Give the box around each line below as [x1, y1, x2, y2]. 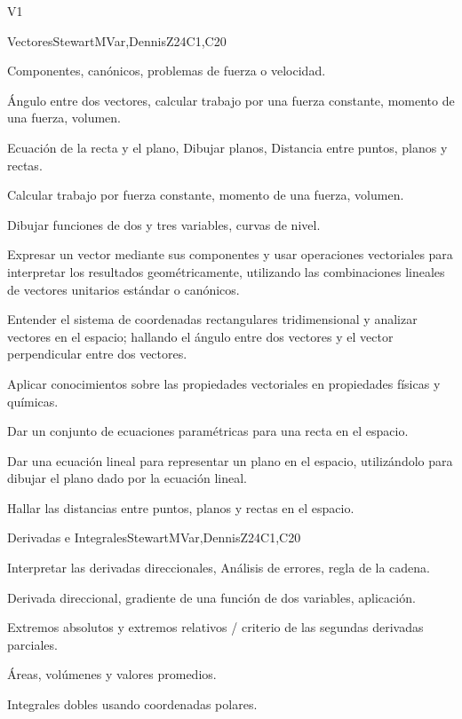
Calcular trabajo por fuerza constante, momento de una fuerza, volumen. [7, 186, 404, 204]
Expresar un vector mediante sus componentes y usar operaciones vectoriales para [7, 245, 453, 264]
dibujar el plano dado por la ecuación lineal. [7, 469, 248, 487]
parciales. [7, 635, 58, 653]
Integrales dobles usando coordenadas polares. [7, 695, 258, 714]
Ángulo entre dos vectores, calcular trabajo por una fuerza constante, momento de [7, 91, 455, 109]
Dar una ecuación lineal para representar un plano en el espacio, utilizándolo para [7, 451, 453, 470]
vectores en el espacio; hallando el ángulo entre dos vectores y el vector [7, 327, 394, 345]
